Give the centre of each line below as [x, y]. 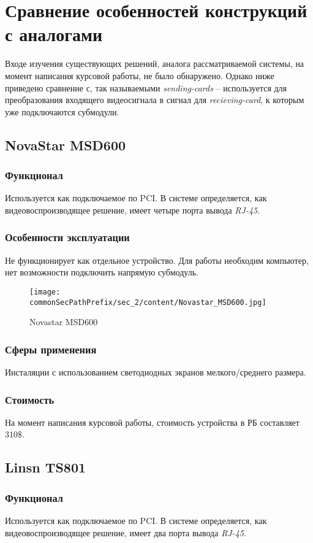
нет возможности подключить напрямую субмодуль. [102, 272]
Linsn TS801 [46, 467]
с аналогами [54, 34]
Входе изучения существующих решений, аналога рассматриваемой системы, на [155, 64]
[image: [45, 292]
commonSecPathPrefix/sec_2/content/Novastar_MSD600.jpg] [148, 302]
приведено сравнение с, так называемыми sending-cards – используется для [146, 87]
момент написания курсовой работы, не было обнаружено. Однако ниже [140, 75]
